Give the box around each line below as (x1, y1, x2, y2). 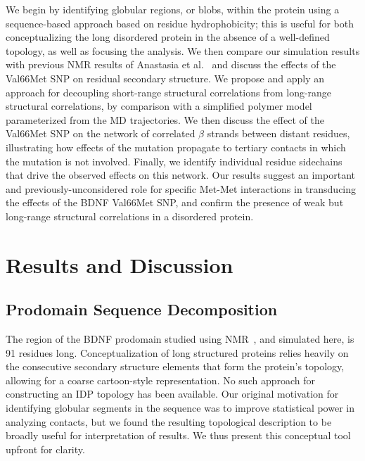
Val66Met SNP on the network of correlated (6, 126, 196, 141)
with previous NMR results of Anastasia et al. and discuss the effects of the (6, 57, 336, 72)
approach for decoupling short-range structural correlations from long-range (6, 84, 332, 99)
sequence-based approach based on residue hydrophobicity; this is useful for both (6, 15, 354, 30)
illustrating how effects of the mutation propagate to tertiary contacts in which (6, 139, 346, 154)
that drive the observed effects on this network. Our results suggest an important (6, 168, 355, 182)
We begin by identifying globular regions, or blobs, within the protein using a (6, 2, 340, 16)
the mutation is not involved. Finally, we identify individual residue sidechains (6, 153, 342, 168)
